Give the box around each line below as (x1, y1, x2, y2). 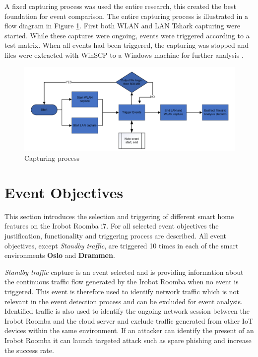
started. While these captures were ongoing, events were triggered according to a (4, 30, 250, 40)
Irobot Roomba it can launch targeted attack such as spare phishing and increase (4, 335, 252, 345)
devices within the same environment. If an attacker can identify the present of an (4, 325, 254, 336)
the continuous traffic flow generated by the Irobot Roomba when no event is (4, 276, 239, 287)
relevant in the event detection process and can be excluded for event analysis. (4, 296, 243, 306)
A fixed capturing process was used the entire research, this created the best (4, 1, 236, 11)
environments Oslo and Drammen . (4, 250, 115, 260)
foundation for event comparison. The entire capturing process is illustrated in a (4, 10, 249, 21)
